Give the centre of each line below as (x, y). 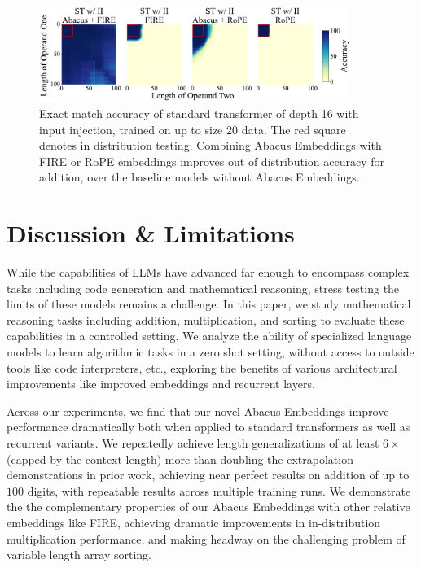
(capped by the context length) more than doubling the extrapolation (180, 459)
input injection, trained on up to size (131, 129)
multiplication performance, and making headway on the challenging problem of (206, 538)
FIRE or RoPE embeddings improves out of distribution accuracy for (212, 161)
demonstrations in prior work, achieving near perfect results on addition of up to (208, 475)
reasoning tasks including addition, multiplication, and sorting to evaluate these (206, 319)
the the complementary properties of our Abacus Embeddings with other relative (208, 507)
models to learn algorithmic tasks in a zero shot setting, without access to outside (210, 352)
